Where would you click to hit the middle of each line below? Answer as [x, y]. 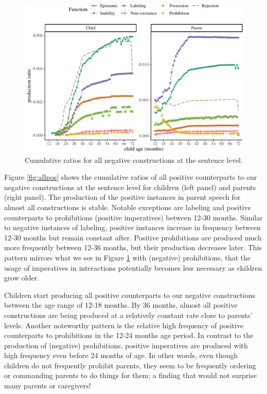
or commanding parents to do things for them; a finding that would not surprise [130, 375]
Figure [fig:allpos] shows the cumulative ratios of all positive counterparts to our [131, 177]
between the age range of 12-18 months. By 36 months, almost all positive [121, 305]
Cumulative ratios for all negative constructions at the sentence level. [134, 160]
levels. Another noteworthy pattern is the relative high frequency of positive [124, 325]
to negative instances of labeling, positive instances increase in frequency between [132, 227]
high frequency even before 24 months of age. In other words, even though [121, 355]
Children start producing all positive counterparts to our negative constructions [130, 295]
